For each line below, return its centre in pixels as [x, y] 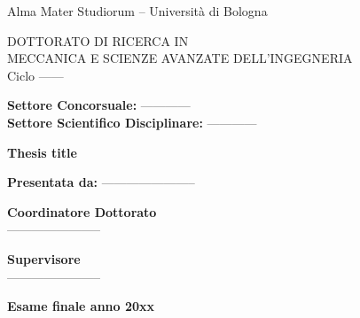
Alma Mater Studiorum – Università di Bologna [137, 11]
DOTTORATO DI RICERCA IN [98, 40]
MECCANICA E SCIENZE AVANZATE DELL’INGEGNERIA [180, 58]
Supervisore [44, 258]
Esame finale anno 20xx [81, 306]
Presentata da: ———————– [101, 182]
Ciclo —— [35, 75]
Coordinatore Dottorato [82, 211]
